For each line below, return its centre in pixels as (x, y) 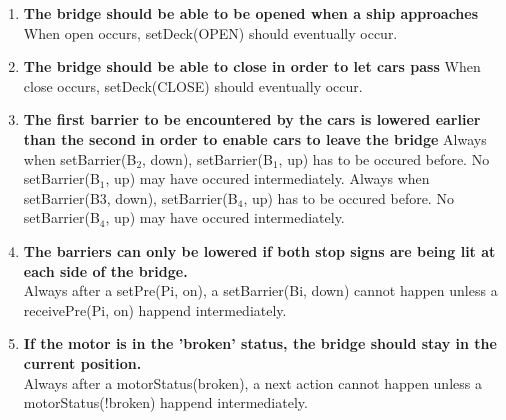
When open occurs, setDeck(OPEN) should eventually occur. (210, 32)
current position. (82, 362)
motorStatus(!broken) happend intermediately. (165, 402)
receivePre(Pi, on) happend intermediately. (155, 309)
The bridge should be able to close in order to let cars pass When (252, 66)
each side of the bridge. (105, 270)
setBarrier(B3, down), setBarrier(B (130, 197)
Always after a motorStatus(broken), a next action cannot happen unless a (252, 382)
